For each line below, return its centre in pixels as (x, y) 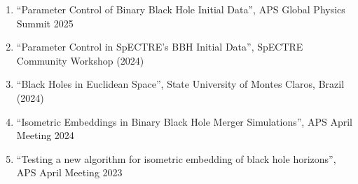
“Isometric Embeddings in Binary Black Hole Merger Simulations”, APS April (184, 121)
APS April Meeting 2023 (69, 172)
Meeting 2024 (45, 135)
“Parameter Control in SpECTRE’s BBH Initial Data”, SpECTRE (160, 47)
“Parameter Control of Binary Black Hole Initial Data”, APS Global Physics (181, 9)
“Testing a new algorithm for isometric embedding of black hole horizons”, (176, 158)
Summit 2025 (45, 23)
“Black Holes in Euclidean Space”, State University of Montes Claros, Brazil (180, 84)
